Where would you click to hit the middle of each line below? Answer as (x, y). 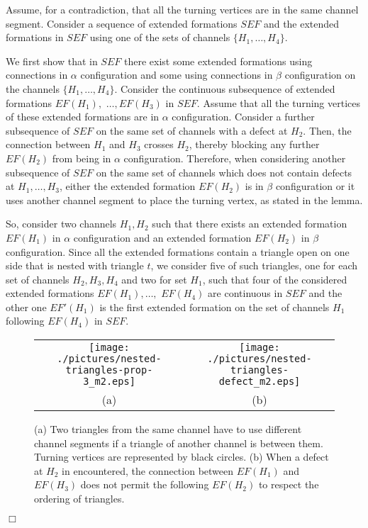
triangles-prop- (109, 370)
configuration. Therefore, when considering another (235, 158)
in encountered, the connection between (148, 470)
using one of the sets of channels (160, 37)
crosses (159, 144)
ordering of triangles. (79, 499)
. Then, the (327, 130)
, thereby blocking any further (254, 144)
